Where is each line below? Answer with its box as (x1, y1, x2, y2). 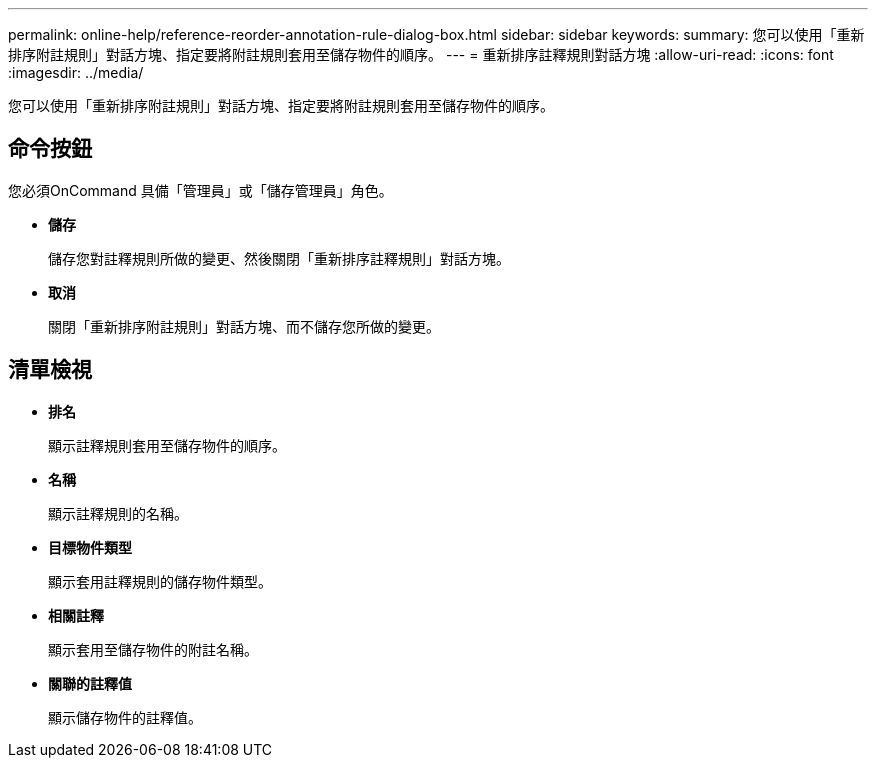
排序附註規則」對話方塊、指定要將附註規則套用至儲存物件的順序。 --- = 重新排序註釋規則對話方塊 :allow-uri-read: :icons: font (8, 46, 834, 63)
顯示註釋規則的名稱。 (48, 504, 188, 522)
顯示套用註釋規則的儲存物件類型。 (48, 572, 272, 590)
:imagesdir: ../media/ (8, 64, 144, 81)
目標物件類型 (48, 538, 132, 556)
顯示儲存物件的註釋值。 (48, 708, 202, 726)
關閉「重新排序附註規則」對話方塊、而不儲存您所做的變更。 (48, 317, 440, 335)
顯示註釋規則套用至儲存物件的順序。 (48, 436, 286, 454)
